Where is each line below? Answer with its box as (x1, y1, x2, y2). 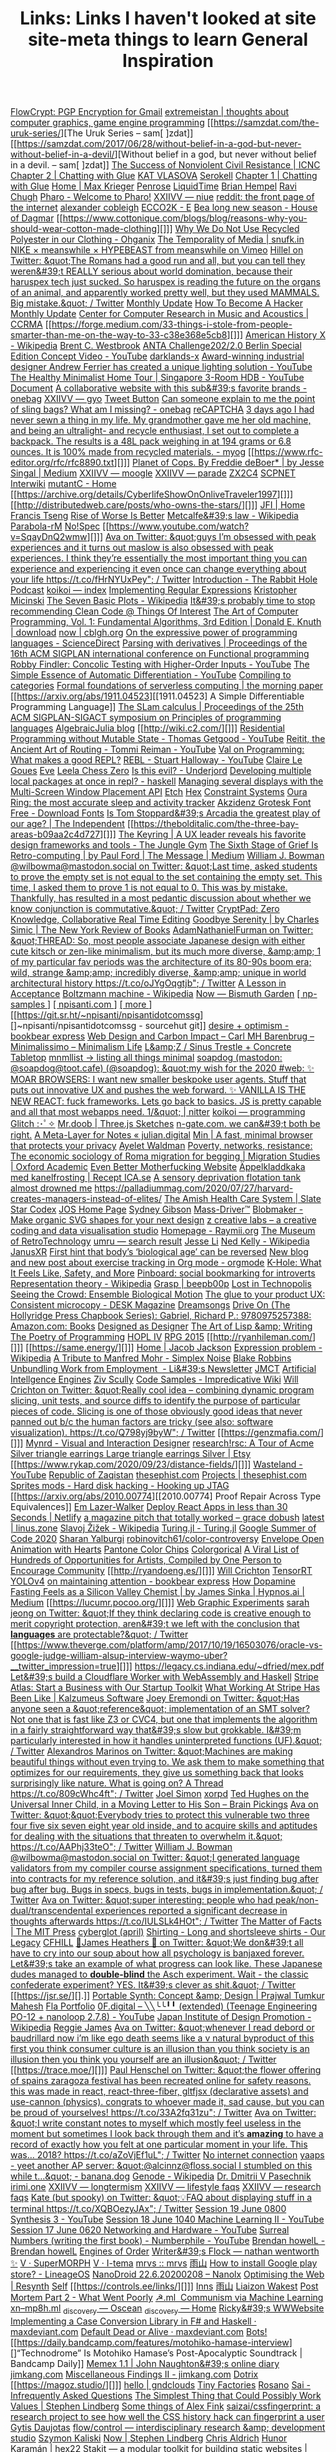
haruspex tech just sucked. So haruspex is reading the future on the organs (10, 276, 321, 288)
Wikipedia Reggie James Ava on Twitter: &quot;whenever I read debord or (10, 2022, 315, 2034)
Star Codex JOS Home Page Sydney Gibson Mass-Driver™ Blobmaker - (10, 1203, 304, 1216)
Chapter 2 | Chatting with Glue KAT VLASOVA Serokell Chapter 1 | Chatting (10, 170, 318, 182)
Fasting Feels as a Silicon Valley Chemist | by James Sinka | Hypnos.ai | (10, 1586, 305, 1598)
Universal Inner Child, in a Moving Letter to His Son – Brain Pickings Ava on (10, 1798, 319, 1811)
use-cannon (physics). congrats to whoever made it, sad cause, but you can (10, 2096, 325, 2108)
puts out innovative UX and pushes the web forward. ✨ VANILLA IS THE (10, 1084, 307, 1096)
